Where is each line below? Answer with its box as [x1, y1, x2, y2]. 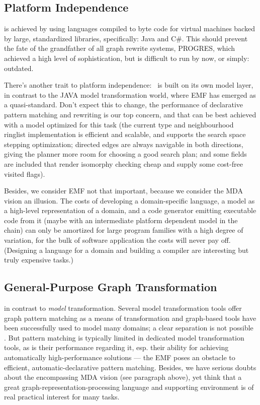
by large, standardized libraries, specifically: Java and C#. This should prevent [4, 33, 248, 43]
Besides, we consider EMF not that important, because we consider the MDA [4, 185, 243, 196]
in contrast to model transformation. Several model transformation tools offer [4, 303, 242, 313]
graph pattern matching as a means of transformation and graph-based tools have [4, 312, 256, 323]
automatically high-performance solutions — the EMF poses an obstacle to [4, 352, 235, 363]
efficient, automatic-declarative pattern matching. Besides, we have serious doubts [4, 362, 256, 372]
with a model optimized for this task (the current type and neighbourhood [4, 119, 234, 129]
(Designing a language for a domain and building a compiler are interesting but [4, 244, 249, 255]
